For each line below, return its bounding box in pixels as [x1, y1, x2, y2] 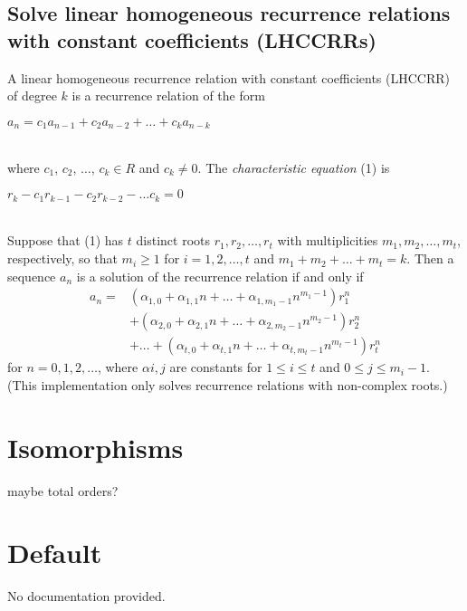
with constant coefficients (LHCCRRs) [7, 25, 376, 53]
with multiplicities [277, 231, 378, 250]
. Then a [406, 249, 454, 268]
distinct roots [136, 231, 210, 250]
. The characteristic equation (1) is [197, 158, 390, 177]
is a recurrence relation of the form [71, 86, 265, 105]
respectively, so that [7, 249, 118, 268]
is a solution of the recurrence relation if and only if [76, 266, 364, 285]
